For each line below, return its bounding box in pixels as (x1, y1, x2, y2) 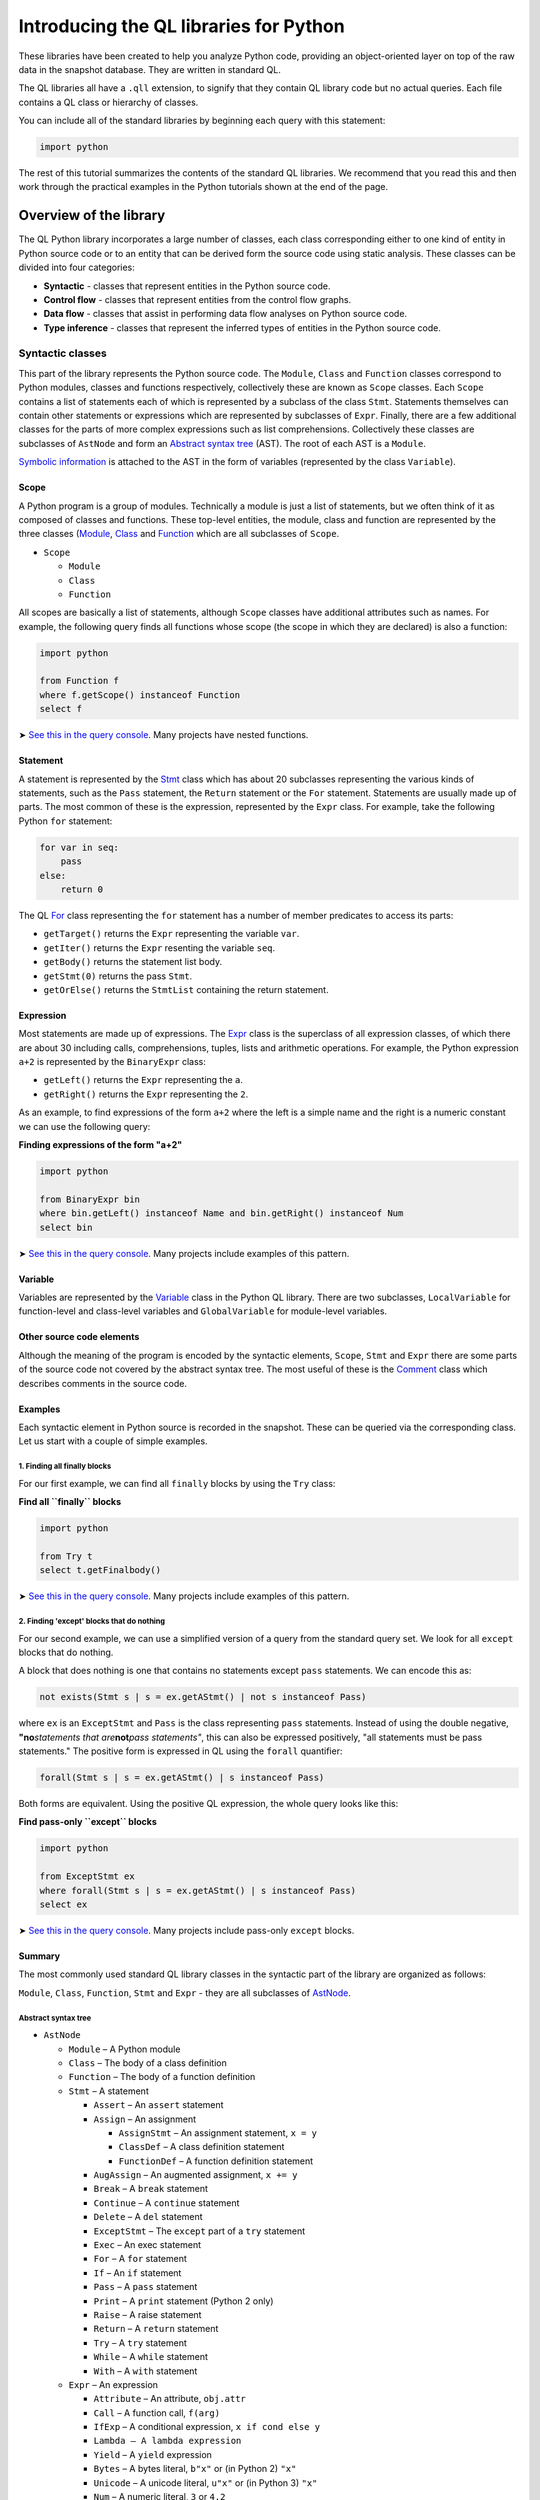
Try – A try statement (93, 2336, 187, 2349)
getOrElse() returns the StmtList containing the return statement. (43, 983, 329, 995)
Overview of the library (18, 207, 166, 224)
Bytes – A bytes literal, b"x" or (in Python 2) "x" (93, 2463, 297, 2475)
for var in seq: (39, 841, 120, 853)
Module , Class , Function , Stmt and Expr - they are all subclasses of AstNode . (18, 1986, 352, 1999)
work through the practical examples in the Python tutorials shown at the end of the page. (18, 181, 389, 193)
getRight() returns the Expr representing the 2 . (43, 1088, 249, 1100)
